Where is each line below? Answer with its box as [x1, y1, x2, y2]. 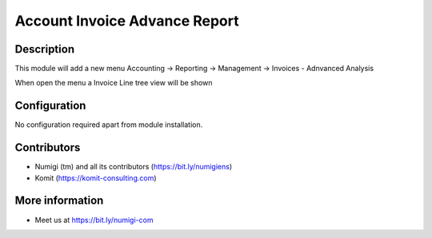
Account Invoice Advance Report [14, 12, 239, 30]
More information [14, 194, 104, 208]
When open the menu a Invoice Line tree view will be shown [14, 78, 213, 88]
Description [14, 42, 75, 56]
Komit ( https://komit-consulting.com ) [34, 173, 157, 183]
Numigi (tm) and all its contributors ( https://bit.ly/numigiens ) [34, 162, 233, 172]
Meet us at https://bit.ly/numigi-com [34, 215, 154, 224]
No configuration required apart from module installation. [14, 120, 203, 129]
